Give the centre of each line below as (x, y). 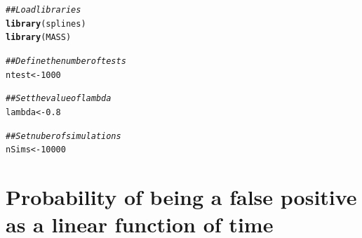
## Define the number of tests (66, 61)
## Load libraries (43, 10)
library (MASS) (39, 38)
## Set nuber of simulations (63, 136)
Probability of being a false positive (181, 197)
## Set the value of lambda (59, 99)
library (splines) (46, 24)
